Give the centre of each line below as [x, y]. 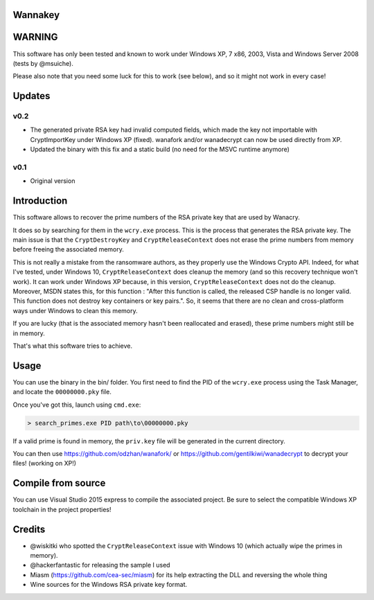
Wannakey [36, 15]
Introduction [40, 201]
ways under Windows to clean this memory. [75, 310]
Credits [29, 529]
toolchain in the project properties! [62, 509]
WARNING [35, 37]
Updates [32, 96]
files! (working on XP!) [44, 464]
